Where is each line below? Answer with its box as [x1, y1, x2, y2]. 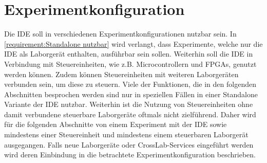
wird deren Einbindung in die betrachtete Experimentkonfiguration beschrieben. [4, 149, 256, 160]
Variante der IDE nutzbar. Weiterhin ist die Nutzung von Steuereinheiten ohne [4, 99, 253, 110]
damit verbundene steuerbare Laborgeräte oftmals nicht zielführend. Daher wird [4, 108, 256, 119]
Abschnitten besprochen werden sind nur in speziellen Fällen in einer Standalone [4, 88, 258, 99]
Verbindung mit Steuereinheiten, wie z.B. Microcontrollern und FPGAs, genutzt [4, 58, 257, 69]
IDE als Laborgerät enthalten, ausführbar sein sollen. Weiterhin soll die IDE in [4, 48, 253, 59]
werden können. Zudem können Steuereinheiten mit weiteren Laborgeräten [4, 68, 239, 79]
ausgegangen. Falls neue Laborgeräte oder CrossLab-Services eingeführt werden [4, 139, 254, 150]
